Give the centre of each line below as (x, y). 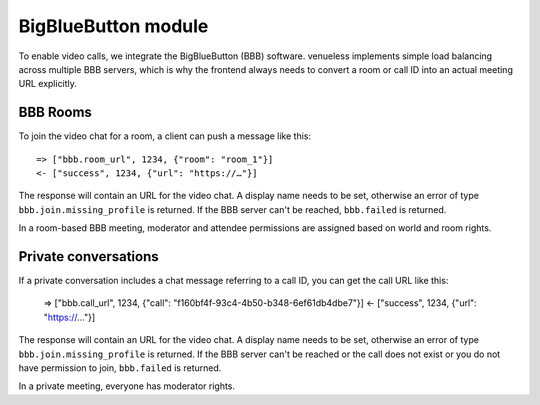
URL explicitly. (47, 84)
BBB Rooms (55, 112)
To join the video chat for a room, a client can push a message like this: (165, 136)
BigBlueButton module (113, 26)
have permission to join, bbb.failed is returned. (120, 368)
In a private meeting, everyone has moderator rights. (126, 386)
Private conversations (88, 256)
